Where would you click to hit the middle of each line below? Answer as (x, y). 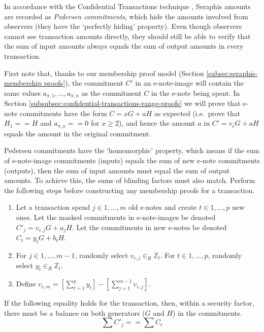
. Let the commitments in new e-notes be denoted (149, 227)
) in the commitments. (207, 312)
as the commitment (111, 93)
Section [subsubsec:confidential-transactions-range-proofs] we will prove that (122, 103)
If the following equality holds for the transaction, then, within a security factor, (129, 303)
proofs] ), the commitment (84, 83)
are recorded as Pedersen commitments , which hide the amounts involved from (126, 16)
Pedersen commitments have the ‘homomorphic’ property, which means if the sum (132, 150)
